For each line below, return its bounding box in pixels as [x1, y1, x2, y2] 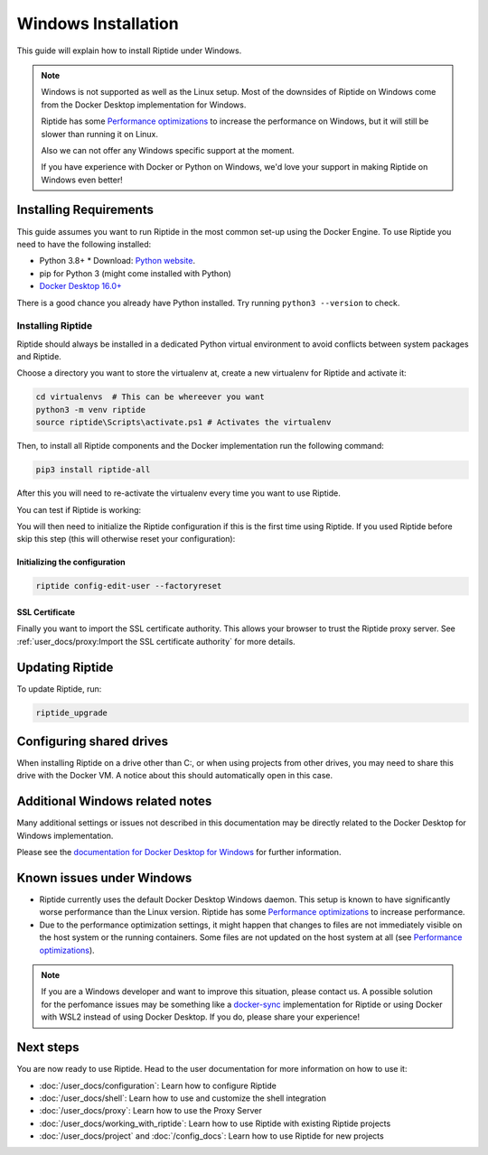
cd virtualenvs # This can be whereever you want [35, 392, 266, 402]
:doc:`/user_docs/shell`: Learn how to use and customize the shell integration [39, 1093, 327, 1104]
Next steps [16, 1039, 80, 1056]
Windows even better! [41, 174, 124, 185]
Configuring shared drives [16, 734, 169, 749]
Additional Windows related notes [16, 794, 212, 809]
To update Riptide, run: [16, 683, 102, 694]
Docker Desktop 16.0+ [39, 281, 122, 292]
